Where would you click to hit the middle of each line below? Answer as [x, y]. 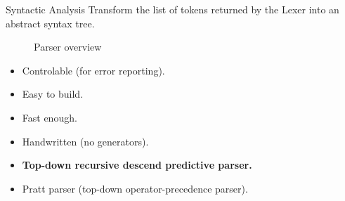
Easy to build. [53, 94]
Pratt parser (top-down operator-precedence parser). [135, 188]
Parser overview [68, 47]
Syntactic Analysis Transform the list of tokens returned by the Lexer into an [172, 9]
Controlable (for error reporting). [93, 70]
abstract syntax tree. [50, 23]
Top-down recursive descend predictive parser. [137, 165]
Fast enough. [50, 117]
